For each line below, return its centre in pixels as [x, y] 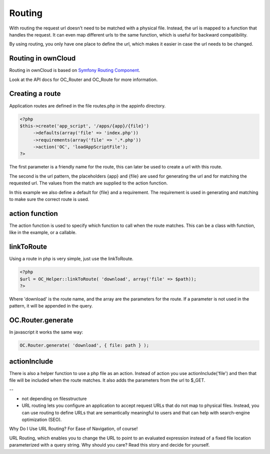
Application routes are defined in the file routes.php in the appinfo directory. [87, 105]
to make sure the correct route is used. [49, 199]
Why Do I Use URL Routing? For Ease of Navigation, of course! [73, 429]
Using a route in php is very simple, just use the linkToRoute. [71, 259]
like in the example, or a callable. [43, 232]
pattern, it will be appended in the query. [51, 306]
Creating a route [35, 94]
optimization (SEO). [42, 419]
